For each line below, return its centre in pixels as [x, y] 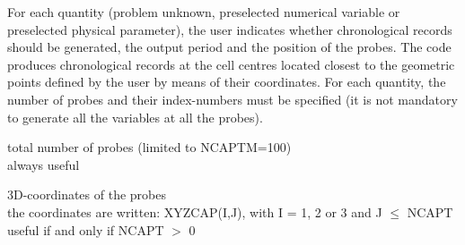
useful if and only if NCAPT [86, 229]
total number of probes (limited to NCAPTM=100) [149, 147]
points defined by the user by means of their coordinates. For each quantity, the [227, 82]
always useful [44, 164]
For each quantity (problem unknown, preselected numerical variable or [204, 12]
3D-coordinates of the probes [87, 194]
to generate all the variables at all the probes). [135, 117]
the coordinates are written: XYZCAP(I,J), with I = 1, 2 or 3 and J [195, 211]
